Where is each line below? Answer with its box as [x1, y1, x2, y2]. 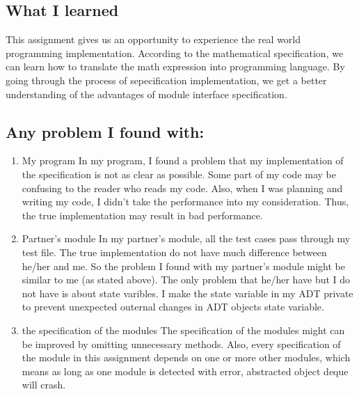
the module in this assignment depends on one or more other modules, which [22, 350, 351, 365]
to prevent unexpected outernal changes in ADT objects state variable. [22, 299, 324, 314]
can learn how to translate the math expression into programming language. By [6, 59, 345, 74]
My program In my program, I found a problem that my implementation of [22, 153, 344, 168]
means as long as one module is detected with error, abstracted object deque [22, 363, 349, 378]
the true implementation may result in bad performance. [22, 207, 263, 222]
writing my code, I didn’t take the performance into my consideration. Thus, [22, 194, 349, 209]
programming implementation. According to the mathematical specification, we [6, 45, 344, 60]
